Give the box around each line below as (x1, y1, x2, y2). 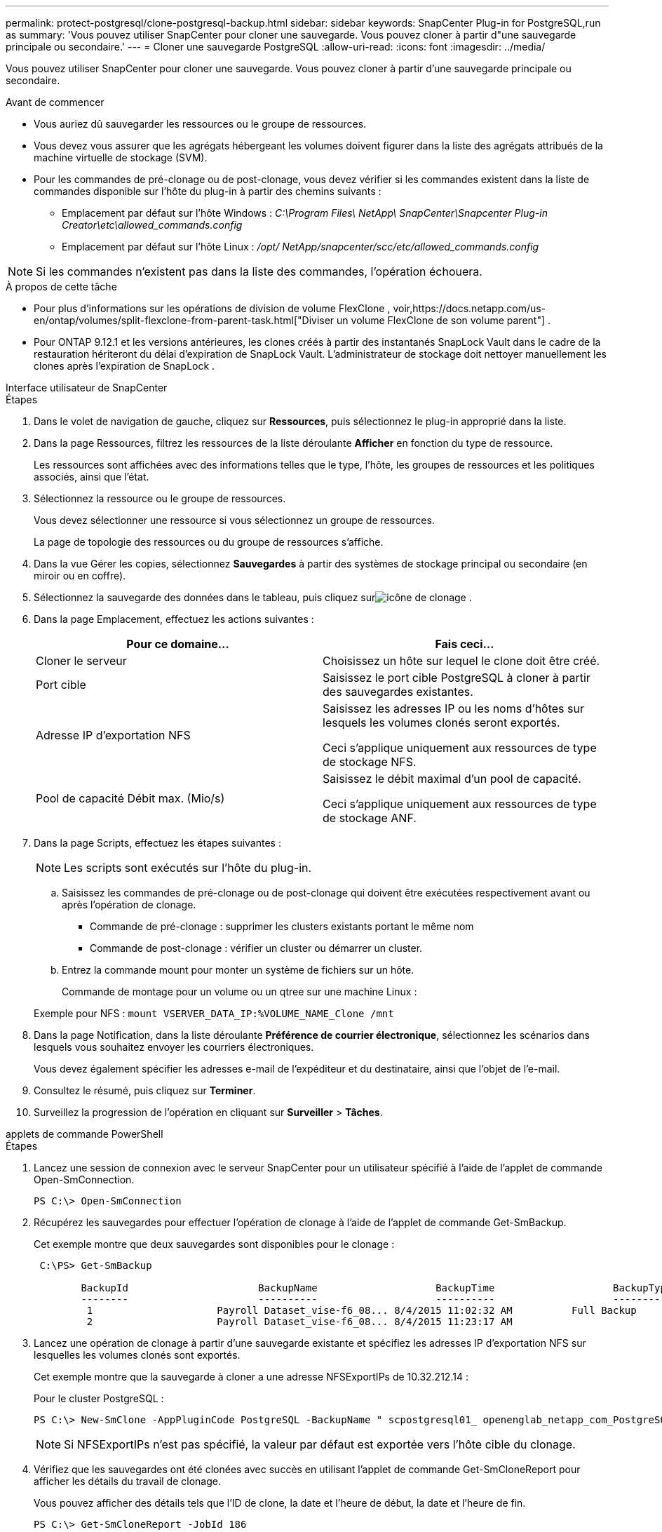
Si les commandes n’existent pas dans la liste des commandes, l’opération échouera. (36, 264, 482, 278)
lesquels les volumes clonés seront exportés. (323, 715, 560, 730)
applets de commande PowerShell (6, 1128, 163, 1140)
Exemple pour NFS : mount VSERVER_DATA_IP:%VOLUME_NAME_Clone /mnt (34, 1007, 394, 1019)
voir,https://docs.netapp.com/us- (393, 302, 546, 314)
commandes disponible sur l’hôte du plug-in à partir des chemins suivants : (34, 185, 381, 197)
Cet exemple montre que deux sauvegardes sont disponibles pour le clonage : (34, 1238, 395, 1250)
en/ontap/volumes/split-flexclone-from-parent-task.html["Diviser (34, 314, 335, 326)
